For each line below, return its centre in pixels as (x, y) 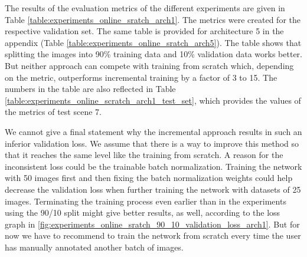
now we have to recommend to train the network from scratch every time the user (153, 235)
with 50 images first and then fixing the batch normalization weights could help (149, 178)
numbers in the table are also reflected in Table (90, 89)
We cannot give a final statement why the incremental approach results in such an (153, 131)
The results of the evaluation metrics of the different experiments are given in (145, 8)
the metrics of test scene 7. (53, 112)
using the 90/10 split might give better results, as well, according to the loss (143, 212)
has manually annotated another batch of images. (94, 247)
